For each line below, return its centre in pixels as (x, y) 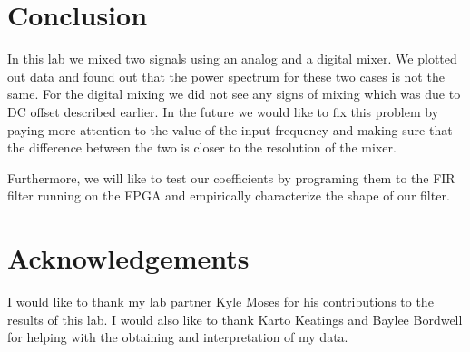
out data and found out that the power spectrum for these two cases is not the (226, 76)
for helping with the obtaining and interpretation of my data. (178, 337)
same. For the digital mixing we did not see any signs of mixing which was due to (234, 94)
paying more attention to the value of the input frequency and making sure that (230, 129)
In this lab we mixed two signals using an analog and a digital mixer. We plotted (232, 59)
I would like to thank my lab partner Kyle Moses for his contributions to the (220, 301)
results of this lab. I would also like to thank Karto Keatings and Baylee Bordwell (235, 319)
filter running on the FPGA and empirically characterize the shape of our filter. (229, 196)
